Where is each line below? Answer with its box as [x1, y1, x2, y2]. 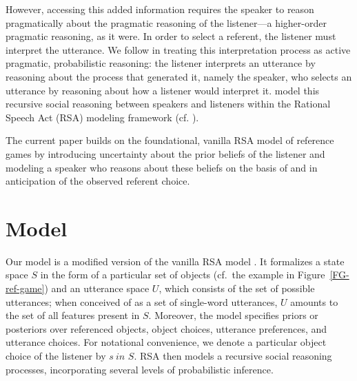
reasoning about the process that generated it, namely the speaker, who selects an [6, 69, 352, 83]
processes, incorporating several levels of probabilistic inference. [6, 362, 274, 376]
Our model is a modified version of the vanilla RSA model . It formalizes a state [6, 254, 345, 268]
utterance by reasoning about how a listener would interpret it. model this [6, 83, 320, 97]
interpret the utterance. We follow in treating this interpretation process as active [6, 42, 351, 56]
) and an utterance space [44, 281, 150, 296]
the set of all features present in [6, 308, 140, 322]
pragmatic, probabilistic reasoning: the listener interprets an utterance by [6, 56, 316, 70]
